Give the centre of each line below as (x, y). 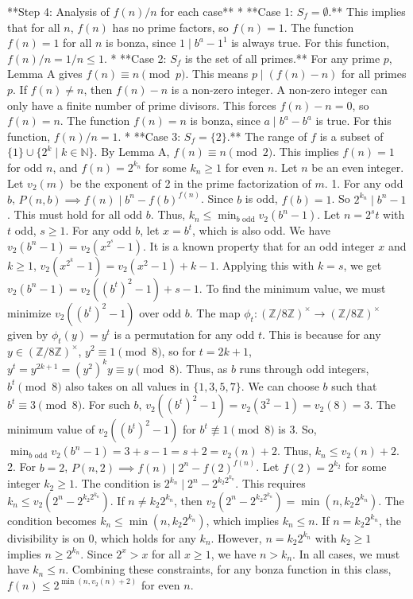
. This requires (270, 483)
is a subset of (351, 136)
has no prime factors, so (170, 27)
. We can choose (280, 385)
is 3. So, (297, 429)
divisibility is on (46, 537)
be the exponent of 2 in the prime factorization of (190, 183)
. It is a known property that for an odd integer (259, 245)
